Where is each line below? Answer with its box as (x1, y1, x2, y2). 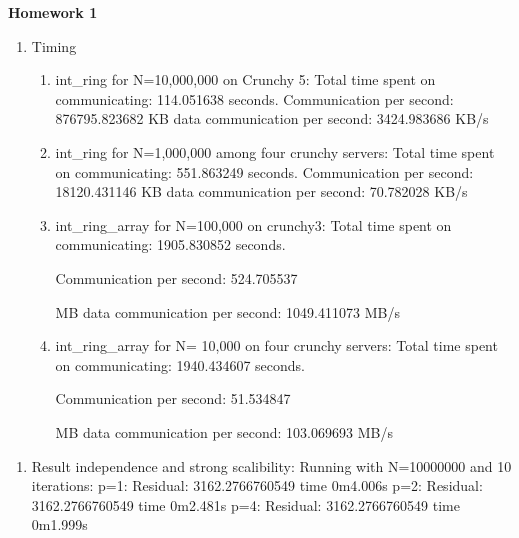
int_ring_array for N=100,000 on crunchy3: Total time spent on (55, 214, 452, 235)
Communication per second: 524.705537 (55, 267, 298, 288)
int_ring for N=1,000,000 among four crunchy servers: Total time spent (55, 141, 495, 162)
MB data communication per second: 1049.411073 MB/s (55, 301, 400, 322)
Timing (31, 35, 77, 56)
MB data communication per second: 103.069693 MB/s (55, 421, 393, 442)
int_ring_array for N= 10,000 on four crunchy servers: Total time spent (55, 335, 498, 356)
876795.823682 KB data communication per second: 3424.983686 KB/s (55, 108, 489, 129)
